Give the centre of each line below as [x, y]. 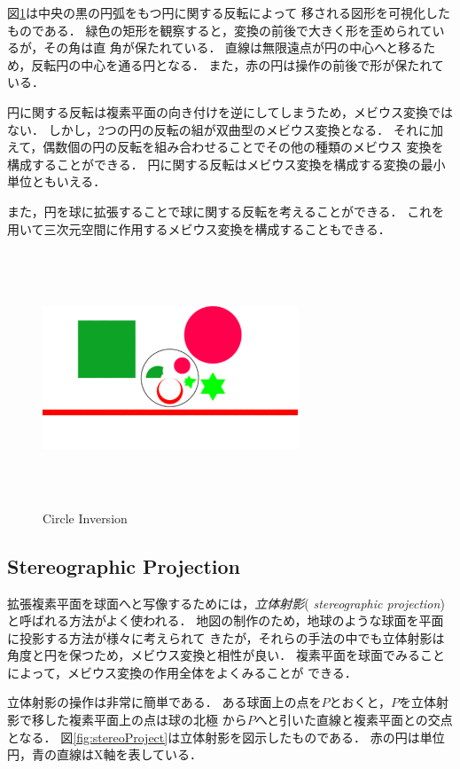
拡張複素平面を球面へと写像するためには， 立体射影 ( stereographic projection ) [226, 603]
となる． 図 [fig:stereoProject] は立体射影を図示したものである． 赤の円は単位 [226, 737]
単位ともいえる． [57, 181]
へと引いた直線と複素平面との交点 [354, 720]
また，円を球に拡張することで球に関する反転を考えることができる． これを [226, 211]
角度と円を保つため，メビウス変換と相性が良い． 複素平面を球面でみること [226, 655]
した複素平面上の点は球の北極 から [145, 720]
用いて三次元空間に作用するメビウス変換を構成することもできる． [199, 228]
